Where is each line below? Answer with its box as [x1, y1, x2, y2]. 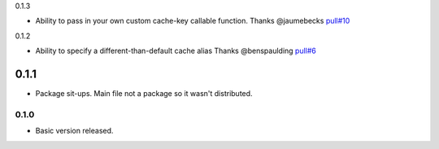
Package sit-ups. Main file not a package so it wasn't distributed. [35, 89, 253, 99]
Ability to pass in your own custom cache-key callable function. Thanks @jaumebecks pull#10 [35, 16, 350, 26]
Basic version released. [35, 126, 114, 136]
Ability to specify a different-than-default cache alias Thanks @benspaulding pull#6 [35, 46, 317, 56]
